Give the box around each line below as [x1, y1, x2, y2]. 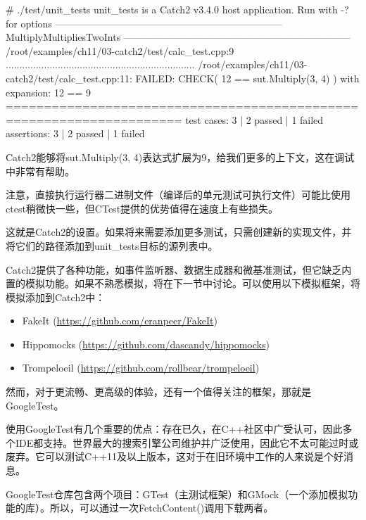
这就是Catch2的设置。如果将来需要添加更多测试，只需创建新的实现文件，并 [6, 224, 352, 239]
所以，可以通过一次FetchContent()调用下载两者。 [49, 500, 274, 515]
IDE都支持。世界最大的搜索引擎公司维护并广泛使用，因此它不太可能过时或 [15, 435, 359, 450]
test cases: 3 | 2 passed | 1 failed [185, 112, 324, 127]
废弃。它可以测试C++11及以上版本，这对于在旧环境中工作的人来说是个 [6, 449, 334, 464]
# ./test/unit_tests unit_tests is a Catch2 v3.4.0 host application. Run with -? [6, 2, 349, 16]
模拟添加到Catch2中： [6, 289, 106, 304]
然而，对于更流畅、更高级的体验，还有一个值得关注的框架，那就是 [6, 384, 311, 399]
